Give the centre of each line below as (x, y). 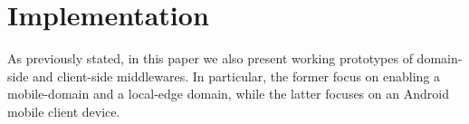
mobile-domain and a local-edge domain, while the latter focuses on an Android (228, 94)
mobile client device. (64, 111)
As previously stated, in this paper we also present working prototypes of (210, 58)
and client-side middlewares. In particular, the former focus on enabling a (237, 76)
